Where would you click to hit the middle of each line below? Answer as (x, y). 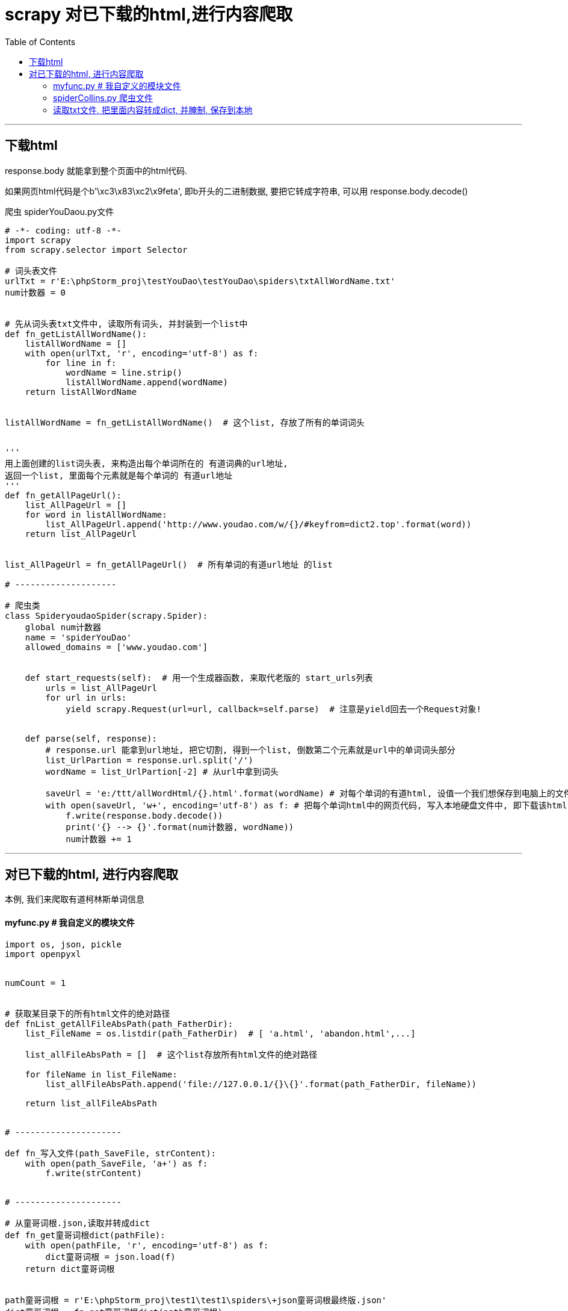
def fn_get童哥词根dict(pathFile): (85, 1235)
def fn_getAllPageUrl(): (63, 495)
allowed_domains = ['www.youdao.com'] (116, 647)
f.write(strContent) (94, 1173)
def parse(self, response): (91, 738)
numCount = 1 (35, 983)
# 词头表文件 (31, 271)
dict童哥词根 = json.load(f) (110, 1257)
